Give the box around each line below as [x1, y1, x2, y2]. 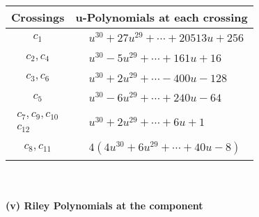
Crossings [11, 9, 65, 25]
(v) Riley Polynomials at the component [6, 198, 203, 213]
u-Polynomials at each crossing [75, 9, 248, 25]
